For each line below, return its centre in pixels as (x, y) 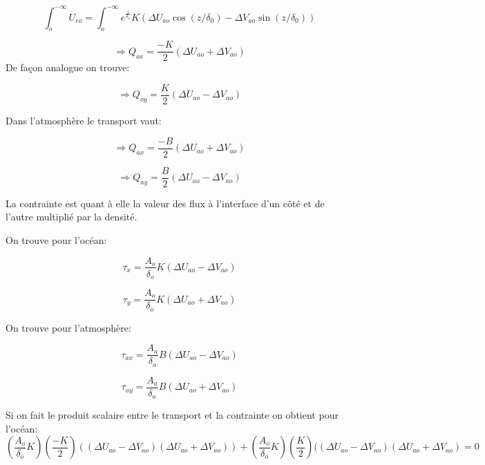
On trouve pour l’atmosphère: (68, 327)
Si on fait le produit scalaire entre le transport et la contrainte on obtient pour (172, 415)
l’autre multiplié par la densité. (72, 217)
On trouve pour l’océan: (56, 239)
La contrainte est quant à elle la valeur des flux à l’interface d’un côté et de (165, 203)
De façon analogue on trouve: (68, 67)
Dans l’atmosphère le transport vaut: (84, 121)
